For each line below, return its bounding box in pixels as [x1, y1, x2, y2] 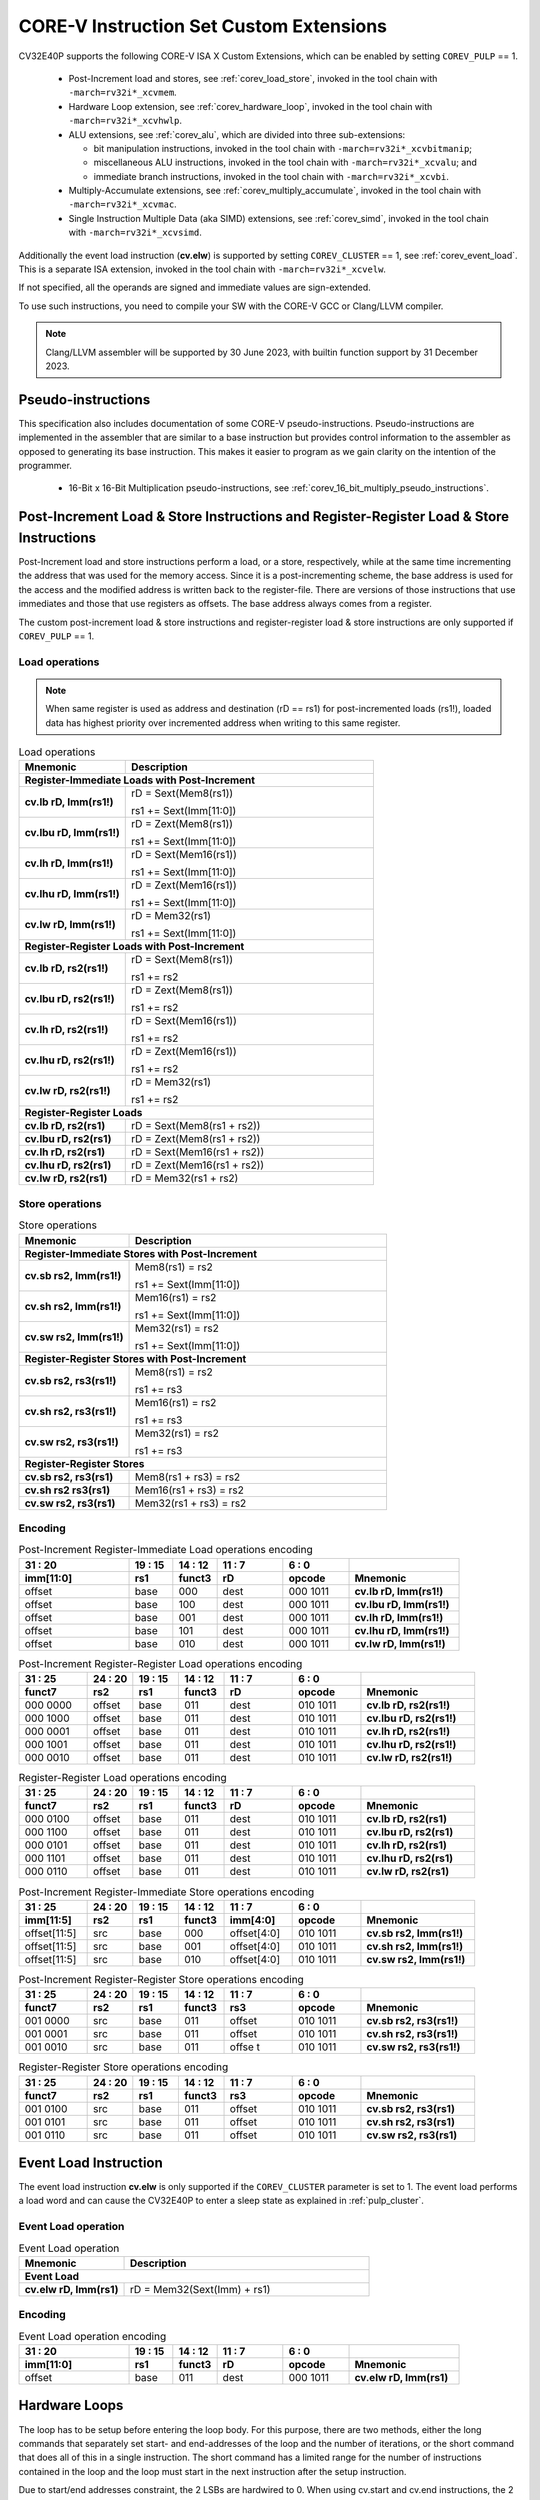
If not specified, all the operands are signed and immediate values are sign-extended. [18, 281, 372, 294]
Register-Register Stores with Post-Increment [24, 1351, 247, 1365]
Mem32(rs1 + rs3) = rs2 [135, 1496, 247, 1510]
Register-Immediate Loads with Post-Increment [24, 773, 255, 787]
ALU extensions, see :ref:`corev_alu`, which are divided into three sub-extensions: [68, 128, 406, 140]
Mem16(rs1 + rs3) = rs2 [135, 1483, 245, 1497]
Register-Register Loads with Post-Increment [24, 940, 245, 954]
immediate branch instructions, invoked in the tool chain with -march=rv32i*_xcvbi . [93, 170, 450, 182]
